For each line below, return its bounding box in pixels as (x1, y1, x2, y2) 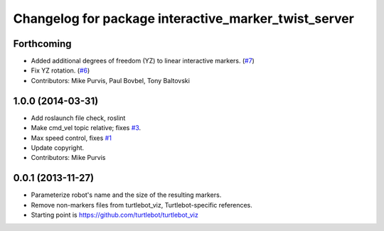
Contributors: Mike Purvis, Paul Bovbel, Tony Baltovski (31, 76, 190, 85)
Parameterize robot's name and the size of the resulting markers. (31, 190, 222, 199)
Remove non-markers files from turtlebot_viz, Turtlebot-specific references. (31, 200, 252, 209)
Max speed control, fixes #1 (31, 134, 112, 142)
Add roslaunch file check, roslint (31, 114, 126, 122)
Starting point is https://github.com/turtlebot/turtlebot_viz (31, 210, 198, 219)
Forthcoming (13, 38, 72, 50)
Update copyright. (31, 143, 85, 152)
